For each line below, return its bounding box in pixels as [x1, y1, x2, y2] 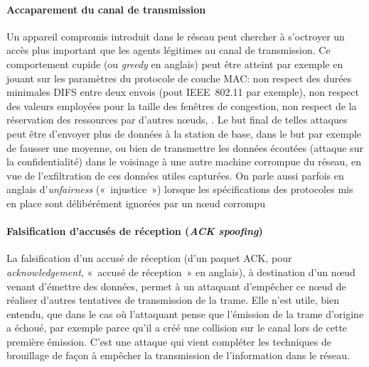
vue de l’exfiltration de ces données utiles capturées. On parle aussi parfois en [6, 168, 344, 182]
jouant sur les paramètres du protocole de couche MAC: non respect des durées [6, 70, 352, 85]
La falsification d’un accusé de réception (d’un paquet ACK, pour [6, 251, 292, 265]
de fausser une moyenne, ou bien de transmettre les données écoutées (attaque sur [6, 140, 363, 155]
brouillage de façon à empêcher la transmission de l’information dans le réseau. [6, 348, 350, 363]
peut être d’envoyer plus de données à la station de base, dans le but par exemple [6, 126, 362, 141]
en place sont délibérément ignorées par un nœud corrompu [6, 195, 265, 210]
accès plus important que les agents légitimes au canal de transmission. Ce [6, 43, 331, 57]
